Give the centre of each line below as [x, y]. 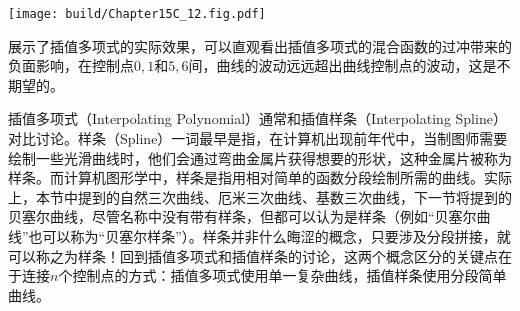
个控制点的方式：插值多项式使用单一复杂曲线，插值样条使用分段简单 [282, 275]
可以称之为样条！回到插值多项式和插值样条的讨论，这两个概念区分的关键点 [253, 255]
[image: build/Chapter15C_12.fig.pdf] [137, 14]
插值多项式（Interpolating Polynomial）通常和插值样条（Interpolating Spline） [257, 118]
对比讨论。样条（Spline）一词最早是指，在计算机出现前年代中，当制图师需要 [258, 138]
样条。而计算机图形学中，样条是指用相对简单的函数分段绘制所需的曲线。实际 [260, 177]
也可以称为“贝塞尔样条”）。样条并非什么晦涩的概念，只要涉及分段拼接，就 [269, 236]
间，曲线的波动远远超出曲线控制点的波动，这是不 [349, 65]
